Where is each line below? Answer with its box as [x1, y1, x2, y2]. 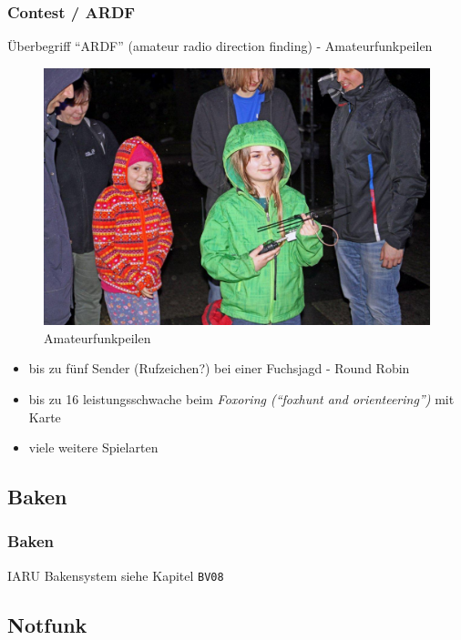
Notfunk [7, 610, 87, 638]
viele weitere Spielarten [28, 438, 159, 457]
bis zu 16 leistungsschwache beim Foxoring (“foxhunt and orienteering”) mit [28, 389, 455, 408]
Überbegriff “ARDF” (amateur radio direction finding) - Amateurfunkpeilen [7, 36, 433, 56]
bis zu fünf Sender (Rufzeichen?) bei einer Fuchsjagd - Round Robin [28, 359, 410, 378]
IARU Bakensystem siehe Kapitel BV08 [7, 565, 224, 584]
